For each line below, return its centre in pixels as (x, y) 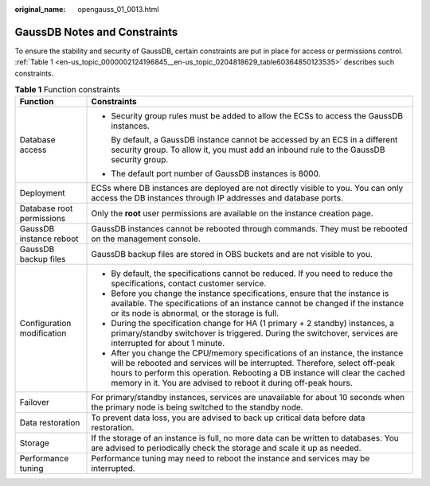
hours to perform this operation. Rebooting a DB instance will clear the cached (258, 373)
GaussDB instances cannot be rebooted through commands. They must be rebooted (249, 229)
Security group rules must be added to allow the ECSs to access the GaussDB (257, 116)
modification (43, 333)
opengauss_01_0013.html (118, 9)
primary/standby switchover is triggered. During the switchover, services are (254, 333)
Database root (46, 208)
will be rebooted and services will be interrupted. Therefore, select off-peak (253, 364)
